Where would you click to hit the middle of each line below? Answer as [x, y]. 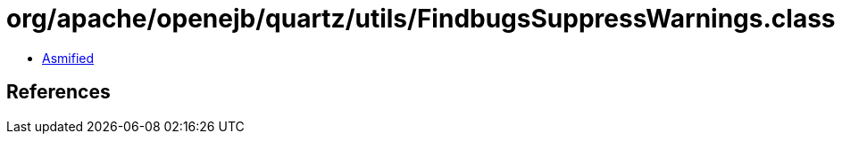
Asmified [68, 58]
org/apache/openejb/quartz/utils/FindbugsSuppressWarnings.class [421, 19]
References [58, 92]
